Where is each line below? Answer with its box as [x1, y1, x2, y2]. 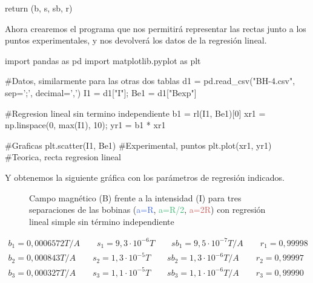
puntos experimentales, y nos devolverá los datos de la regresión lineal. [5, 34, 267, 47]
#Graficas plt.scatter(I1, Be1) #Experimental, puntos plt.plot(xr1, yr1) [5, 138, 272, 151]
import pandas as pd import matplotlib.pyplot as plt [5, 54, 201, 67]
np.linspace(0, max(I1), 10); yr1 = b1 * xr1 [5, 119, 166, 131]
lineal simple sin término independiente [29, 215, 174, 227]
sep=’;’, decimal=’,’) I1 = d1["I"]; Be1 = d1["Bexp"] [5, 86, 197, 99]
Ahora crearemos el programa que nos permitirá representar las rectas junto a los [5, 22, 306, 34]
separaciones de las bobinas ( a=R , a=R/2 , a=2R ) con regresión [29, 203, 266, 216]
